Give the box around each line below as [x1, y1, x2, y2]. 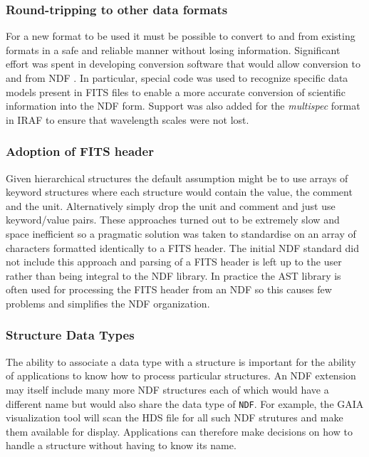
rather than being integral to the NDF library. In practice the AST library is [6, 268, 341, 283]
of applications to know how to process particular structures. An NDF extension [6, 368, 356, 383]
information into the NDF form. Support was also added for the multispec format [6, 98, 360, 113]
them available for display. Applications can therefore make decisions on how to [6, 424, 353, 438]
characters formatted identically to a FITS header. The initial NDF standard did [6, 240, 360, 255]
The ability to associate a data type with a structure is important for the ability [6, 354, 356, 369]
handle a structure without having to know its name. [6, 438, 237, 453]
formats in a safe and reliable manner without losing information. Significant [6, 42, 341, 57]
